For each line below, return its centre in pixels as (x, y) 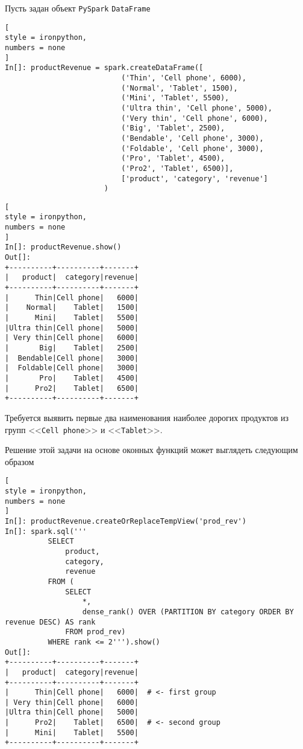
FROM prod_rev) (95, 632)
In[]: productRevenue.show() (63, 247)
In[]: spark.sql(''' (46, 531)
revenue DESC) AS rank (50, 622)
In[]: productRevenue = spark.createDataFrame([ (104, 68)
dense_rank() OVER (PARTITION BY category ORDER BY (188, 612)
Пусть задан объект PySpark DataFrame (78, 8)
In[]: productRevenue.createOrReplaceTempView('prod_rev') (126, 521)
